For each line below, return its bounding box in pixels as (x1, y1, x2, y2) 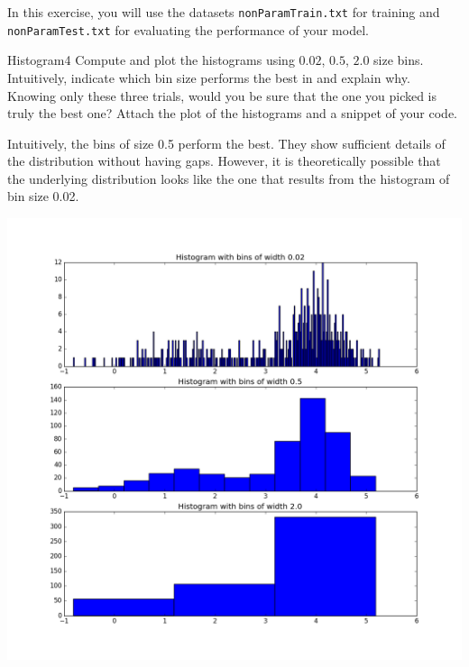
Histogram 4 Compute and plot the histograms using (7, 50, 295, 69)
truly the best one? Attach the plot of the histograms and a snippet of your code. (7, 104, 457, 123)
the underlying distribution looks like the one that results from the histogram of (7, 169, 450, 187)
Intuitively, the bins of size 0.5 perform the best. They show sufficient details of (7, 133, 446, 152)
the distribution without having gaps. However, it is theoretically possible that (7, 151, 441, 170)
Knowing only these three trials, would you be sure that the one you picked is (7, 86, 437, 105)
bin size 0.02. (7, 187, 79, 206)
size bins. (373, 50, 424, 69)
